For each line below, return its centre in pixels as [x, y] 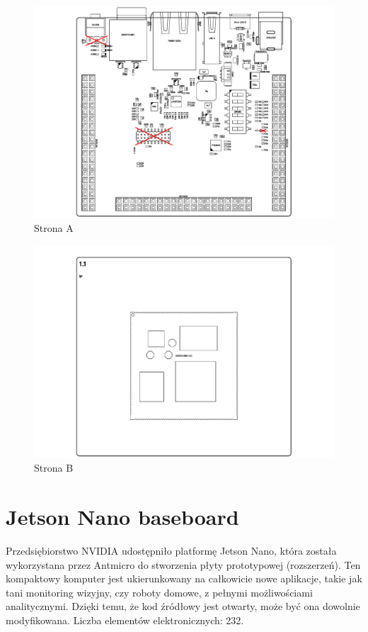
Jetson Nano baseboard [122, 517]
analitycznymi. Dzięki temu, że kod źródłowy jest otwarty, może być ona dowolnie [183, 606]
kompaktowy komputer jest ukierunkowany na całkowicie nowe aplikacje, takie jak [184, 578]
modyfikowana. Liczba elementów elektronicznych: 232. [125, 620]
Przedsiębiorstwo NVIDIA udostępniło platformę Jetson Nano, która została [171, 551]
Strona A [54, 228]
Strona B [54, 468]
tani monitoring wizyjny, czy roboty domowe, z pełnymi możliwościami [159, 592]
